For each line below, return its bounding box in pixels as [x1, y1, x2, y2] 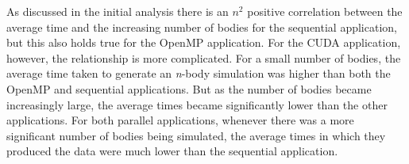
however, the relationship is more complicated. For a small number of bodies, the [6, 49, 401, 66]
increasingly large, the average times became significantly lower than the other [6, 96, 388, 113]
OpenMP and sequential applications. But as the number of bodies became [6, 80, 372, 97]
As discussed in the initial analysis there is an [6, 3, 229, 19]
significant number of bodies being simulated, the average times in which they [6, 127, 386, 143]
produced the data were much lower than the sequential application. [6, 143, 338, 159]
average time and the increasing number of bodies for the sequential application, [6, 18, 397, 35]
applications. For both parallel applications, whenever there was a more [6, 112, 354, 128]
